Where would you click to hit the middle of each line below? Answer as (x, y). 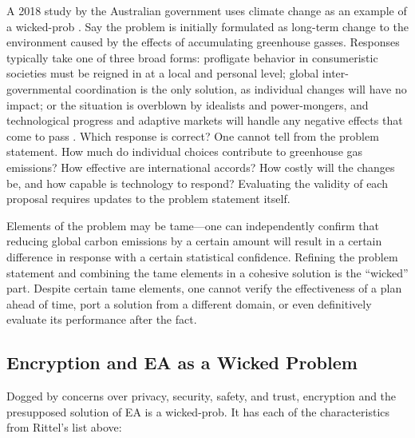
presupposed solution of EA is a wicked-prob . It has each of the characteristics (198, 411)
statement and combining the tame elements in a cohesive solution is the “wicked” (207, 272)
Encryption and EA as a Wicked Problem (182, 362)
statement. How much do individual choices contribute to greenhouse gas (185, 151)
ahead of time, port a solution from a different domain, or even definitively (189, 303)
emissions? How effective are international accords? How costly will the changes (201, 167)
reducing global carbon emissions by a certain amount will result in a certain (194, 241)
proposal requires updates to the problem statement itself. (148, 199)
